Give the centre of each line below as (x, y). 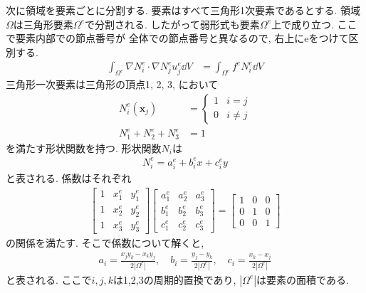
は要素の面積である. (303, 279)
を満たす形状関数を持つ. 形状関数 (84, 148)
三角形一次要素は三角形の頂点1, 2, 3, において (112, 84)
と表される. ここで (49, 279)
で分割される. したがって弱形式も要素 (172, 24)
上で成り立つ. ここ (314, 24)
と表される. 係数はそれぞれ (69, 178)
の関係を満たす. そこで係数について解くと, (105, 243)
